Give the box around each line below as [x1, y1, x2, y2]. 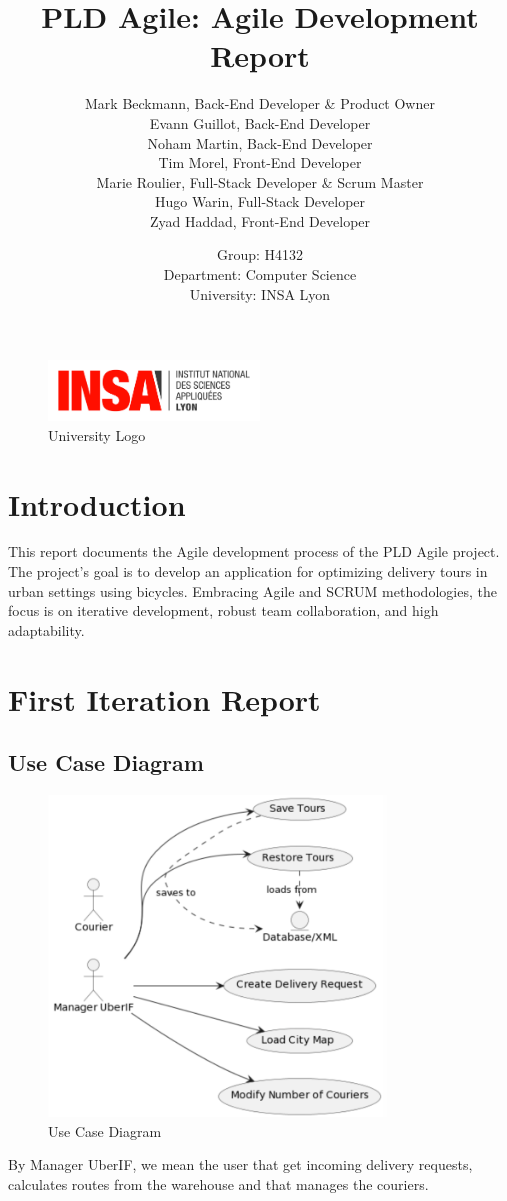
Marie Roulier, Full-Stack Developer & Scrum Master [96, 171, 424, 192]
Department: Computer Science [163, 264, 357, 285]
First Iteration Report [8, 678, 321, 719]
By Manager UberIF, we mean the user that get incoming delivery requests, [8, 1154, 473, 1175]
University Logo [48, 424, 146, 445]
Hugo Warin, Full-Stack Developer [154, 191, 366, 212]
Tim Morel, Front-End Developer [158, 152, 362, 173]
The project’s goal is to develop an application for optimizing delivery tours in [8, 561, 488, 582]
